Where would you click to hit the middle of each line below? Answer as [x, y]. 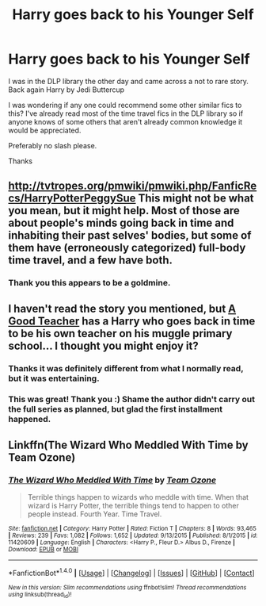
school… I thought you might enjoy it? [104, 345]
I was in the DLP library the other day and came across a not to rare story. [129, 81]
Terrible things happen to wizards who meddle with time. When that [138, 497]
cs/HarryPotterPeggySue [72, 199]
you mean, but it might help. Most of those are [124, 211]
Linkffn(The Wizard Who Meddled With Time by [128, 445]
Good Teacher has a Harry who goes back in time [132, 321]
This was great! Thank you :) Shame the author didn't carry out [132, 400]
